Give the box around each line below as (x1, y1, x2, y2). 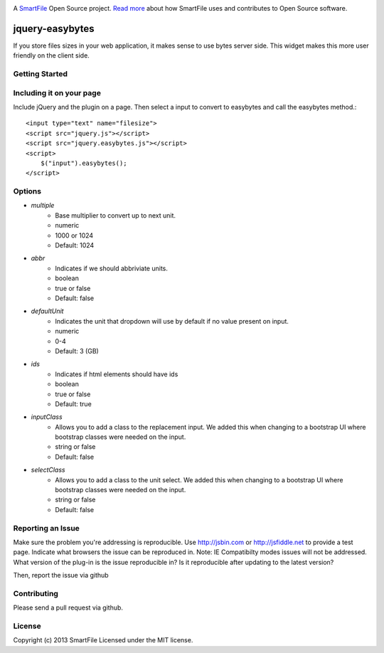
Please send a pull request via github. (13, 603, 124, 612)
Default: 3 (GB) (55, 346, 99, 355)
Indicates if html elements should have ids (55, 370, 178, 378)
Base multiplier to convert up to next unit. (55, 211, 176, 220)
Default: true (55, 399, 92, 408)
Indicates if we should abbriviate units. (55, 264, 169, 272)
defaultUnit (31, 307, 64, 316)
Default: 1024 (55, 241, 95, 250)
